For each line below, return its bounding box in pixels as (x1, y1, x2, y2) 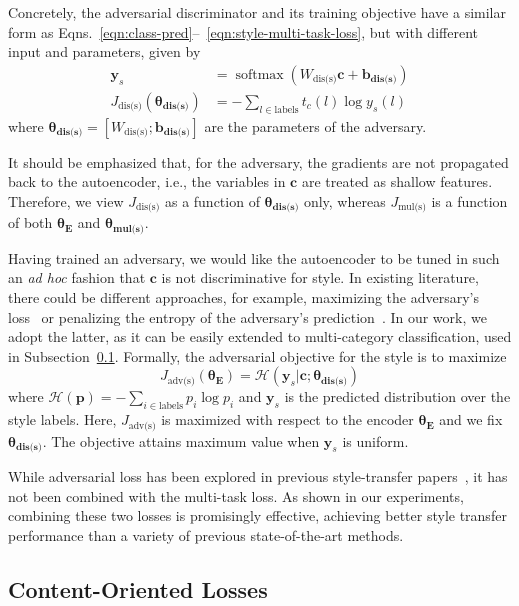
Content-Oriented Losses (8, 573, 268, 604)
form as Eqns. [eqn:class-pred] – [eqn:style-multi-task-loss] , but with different (8, 21, 478, 42)
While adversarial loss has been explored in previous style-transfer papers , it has (8, 466, 508, 486)
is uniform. (342, 430, 409, 451)
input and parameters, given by (8, 41, 201, 62)
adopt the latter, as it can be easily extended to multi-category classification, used (8, 326, 512, 347)
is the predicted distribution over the (284, 386, 511, 407)
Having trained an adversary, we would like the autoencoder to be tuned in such (8, 247, 500, 268)
